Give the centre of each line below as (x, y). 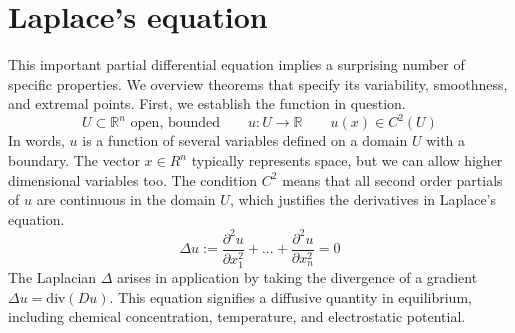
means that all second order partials (392, 179)
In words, (36, 140)
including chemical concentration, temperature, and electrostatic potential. (237, 316)
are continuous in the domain (126, 199)
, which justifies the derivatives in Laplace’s (363, 199)
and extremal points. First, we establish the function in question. (207, 103)
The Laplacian (52, 277)
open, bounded (175, 123)
